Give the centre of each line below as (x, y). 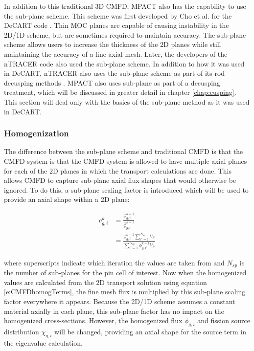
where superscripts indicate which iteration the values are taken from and (114, 262)
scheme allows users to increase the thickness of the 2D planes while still (113, 44)
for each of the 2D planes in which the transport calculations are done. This (118, 170)
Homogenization (36, 133)
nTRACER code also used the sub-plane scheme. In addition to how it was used (124, 63)
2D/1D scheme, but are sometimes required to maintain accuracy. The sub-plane (125, 34)
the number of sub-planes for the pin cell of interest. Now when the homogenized (125, 273)
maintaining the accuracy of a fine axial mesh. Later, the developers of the (116, 54)
